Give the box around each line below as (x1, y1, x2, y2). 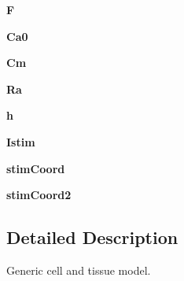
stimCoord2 (6, 187, 72, 203)
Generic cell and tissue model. (6, 261, 151, 278)
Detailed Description (6, 225, 178, 250)
